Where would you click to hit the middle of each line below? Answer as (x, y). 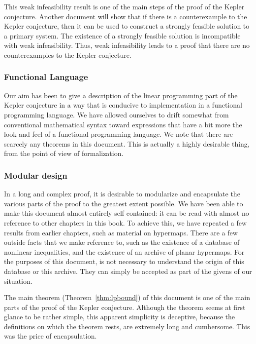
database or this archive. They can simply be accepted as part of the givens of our (128, 271)
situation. (18, 281)
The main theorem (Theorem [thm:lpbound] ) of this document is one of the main (127, 297)
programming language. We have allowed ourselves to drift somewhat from (116, 114)
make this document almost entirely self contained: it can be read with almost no (127, 213)
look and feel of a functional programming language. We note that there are (118, 134)
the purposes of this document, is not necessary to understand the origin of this (124, 261)
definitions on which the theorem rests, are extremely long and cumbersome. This (127, 326)
